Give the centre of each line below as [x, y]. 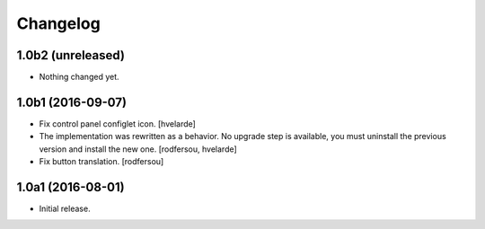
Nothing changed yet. [79, 77]
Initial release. [65, 209]
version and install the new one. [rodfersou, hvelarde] [138, 149]
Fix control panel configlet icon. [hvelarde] [118, 123]
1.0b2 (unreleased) [71, 55]
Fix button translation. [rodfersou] [101, 162]
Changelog [58, 23]
